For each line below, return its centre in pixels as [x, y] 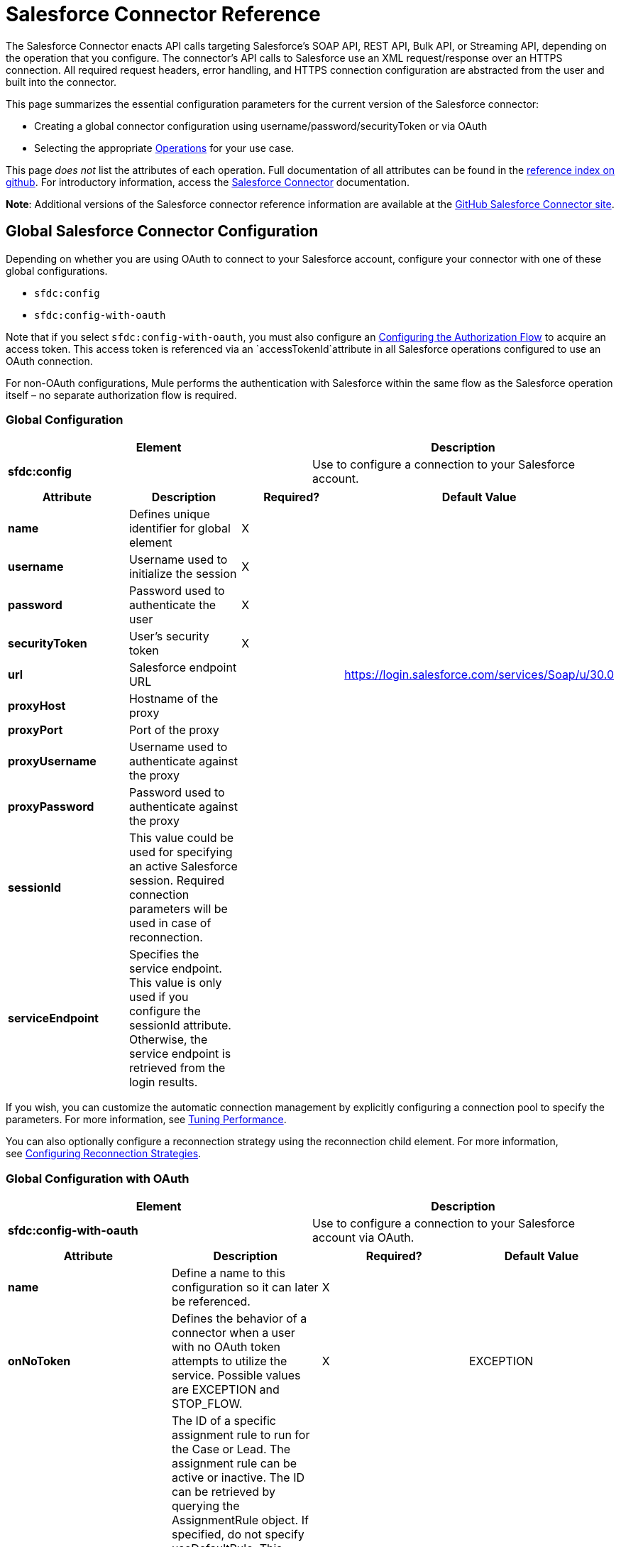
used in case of [170, 923]
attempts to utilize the [229, 1361]
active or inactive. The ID [238, 1478]
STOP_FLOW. [207, 1404]
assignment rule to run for [241, 1435]
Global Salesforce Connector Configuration [162, 231]
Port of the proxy [174, 730]
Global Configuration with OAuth [98, 1178]
